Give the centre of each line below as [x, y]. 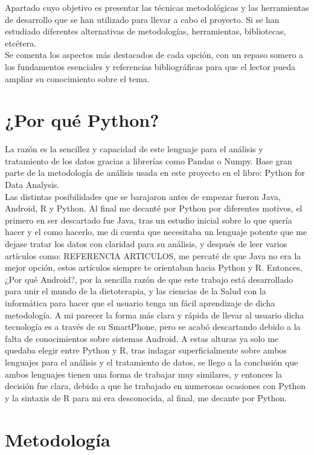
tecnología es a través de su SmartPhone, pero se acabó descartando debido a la [153, 327]
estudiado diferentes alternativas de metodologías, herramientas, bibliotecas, [146, 31]
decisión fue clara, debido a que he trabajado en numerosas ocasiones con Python [155, 386]
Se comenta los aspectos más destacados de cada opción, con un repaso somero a [154, 55]
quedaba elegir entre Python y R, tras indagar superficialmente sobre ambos [146, 350]
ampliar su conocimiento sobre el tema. [77, 78]
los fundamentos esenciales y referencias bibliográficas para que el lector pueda [150, 66]
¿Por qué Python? [82, 120]
